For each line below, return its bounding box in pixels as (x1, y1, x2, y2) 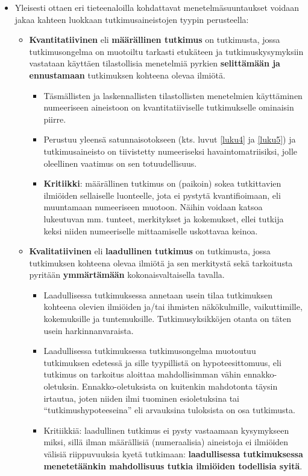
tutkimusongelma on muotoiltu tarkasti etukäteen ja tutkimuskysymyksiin (29, 45, 304, 57)
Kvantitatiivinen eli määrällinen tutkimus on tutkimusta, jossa (29, 33, 280, 46)
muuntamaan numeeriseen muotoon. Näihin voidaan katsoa (43, 201, 263, 213)
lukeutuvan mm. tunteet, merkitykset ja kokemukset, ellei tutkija (43, 212, 284, 225)
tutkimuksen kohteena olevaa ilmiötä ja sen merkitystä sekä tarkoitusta (29, 256, 293, 269)
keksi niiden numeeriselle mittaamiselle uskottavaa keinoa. (43, 224, 258, 237)
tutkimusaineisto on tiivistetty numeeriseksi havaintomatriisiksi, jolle (43, 144, 298, 157)
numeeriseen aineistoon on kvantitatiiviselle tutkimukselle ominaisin (43, 101, 294, 114)
